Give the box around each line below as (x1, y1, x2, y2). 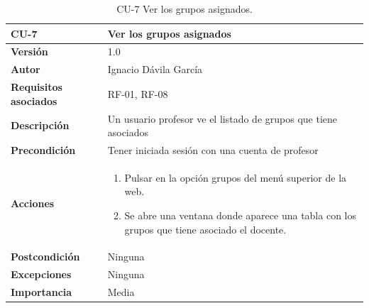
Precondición (11, 143, 76, 157)
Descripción (11, 118, 70, 133)
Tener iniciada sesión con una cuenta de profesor (107, 143, 319, 157)
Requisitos (11, 79, 62, 94)
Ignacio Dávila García (107, 62, 203, 77)
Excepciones (11, 267, 72, 282)
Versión (11, 44, 48, 59)
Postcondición (11, 249, 80, 264)
